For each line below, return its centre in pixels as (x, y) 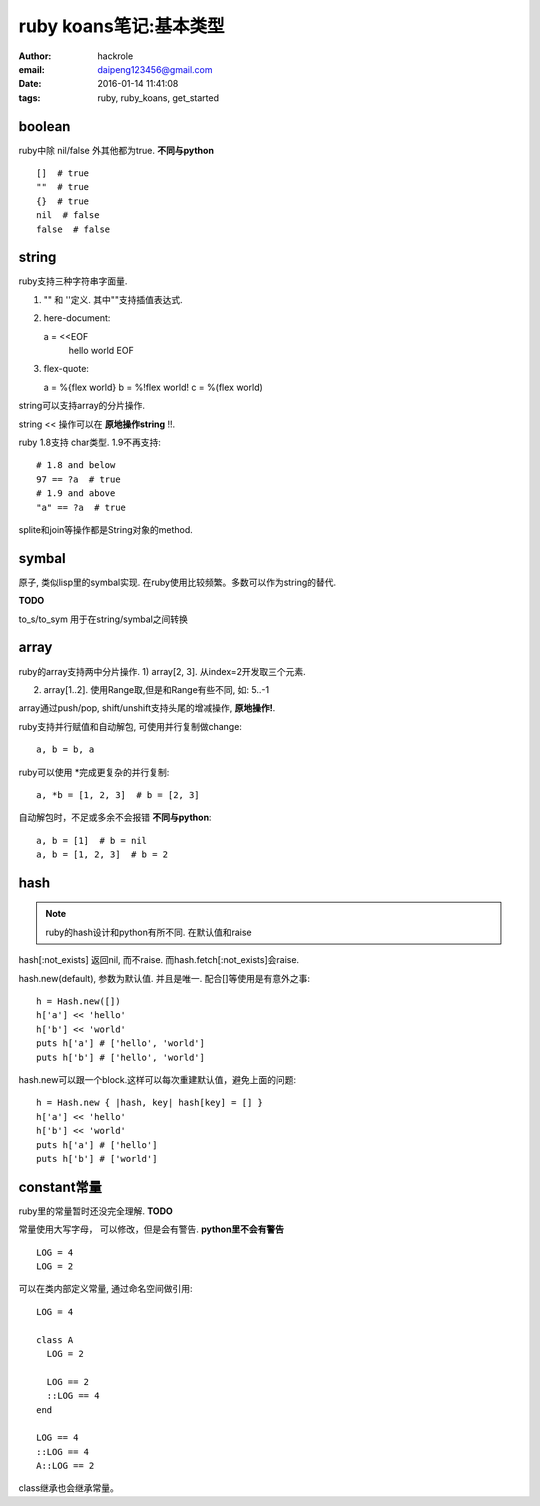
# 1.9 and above (76, 493)
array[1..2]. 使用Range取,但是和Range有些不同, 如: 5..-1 (156, 689)
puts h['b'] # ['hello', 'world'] (120, 1057)
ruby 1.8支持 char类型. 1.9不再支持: (90, 442)
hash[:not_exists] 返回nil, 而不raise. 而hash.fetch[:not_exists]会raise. (159, 960)
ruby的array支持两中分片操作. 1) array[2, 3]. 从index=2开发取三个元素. (162, 671)
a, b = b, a (65, 749)
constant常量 (60, 1186)
